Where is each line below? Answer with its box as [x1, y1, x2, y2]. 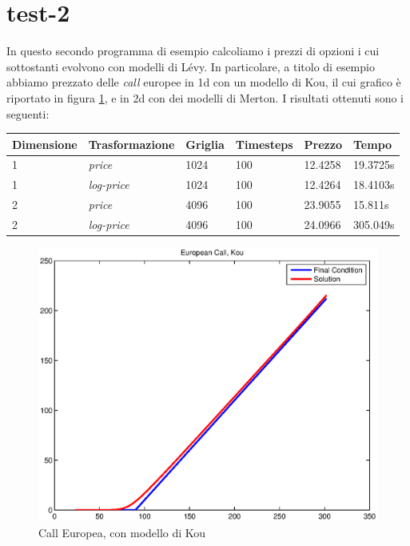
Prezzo [304, 135, 342, 152]
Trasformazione [88, 135, 175, 152]
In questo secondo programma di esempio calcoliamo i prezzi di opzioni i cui [6, 42, 380, 59]
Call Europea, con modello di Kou [38, 524, 206, 540]
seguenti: [6, 105, 50, 122]
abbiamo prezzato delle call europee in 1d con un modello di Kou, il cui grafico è [6, 74, 401, 90]
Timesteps [235, 135, 293, 152]
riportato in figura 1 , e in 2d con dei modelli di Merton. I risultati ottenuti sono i [6, 89, 404, 106]
